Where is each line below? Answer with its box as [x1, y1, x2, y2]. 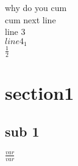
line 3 [5, 25, 26, 38]
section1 [5, 80, 74, 105]
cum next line [5, 13, 56, 26]
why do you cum [5, 1, 67, 13]
